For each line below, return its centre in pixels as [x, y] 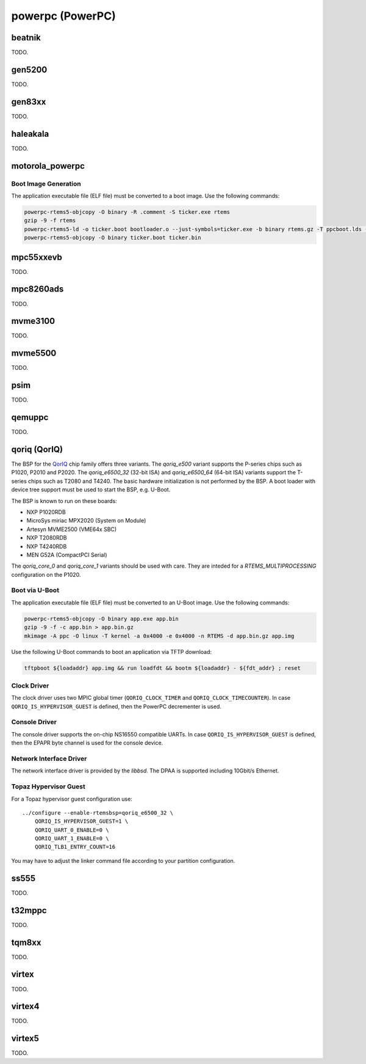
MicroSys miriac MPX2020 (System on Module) [86, 521]
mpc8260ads [38, 289]
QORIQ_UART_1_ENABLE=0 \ [72, 838]
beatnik [26, 38]
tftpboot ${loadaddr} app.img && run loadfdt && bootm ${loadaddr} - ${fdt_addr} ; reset [163, 668]
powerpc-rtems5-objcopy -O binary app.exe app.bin [102, 618]
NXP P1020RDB [46, 512]
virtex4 [25, 1006]
